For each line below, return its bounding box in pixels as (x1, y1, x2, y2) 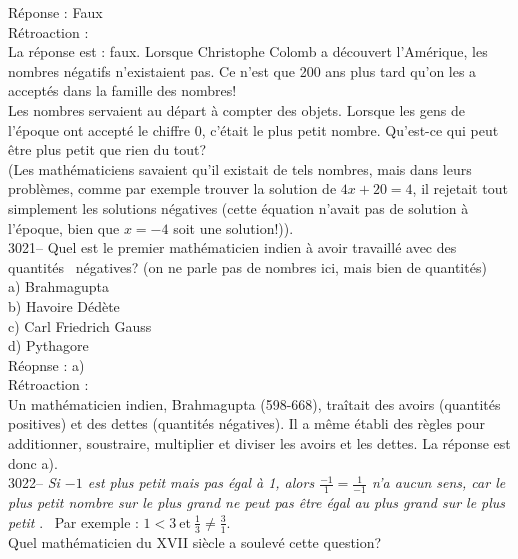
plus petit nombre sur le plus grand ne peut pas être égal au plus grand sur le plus (8, 492, 506, 513)
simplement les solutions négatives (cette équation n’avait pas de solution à (8, 197, 469, 218)
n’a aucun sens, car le (371, 472, 506, 493)
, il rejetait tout (412, 178, 508, 199)
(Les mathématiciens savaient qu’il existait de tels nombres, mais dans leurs (8, 158, 472, 179)
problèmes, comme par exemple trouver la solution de (8, 178, 337, 199)
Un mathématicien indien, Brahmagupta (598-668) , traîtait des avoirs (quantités (8, 393, 501, 414)
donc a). (8, 452, 58, 473)
